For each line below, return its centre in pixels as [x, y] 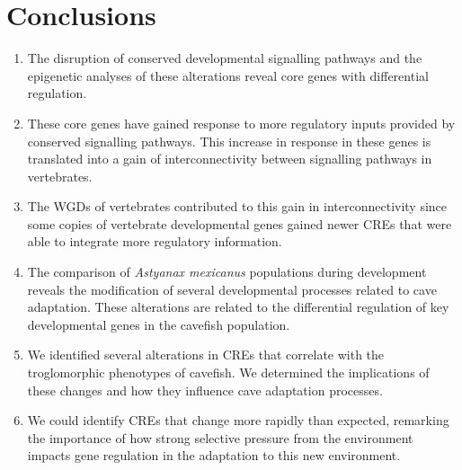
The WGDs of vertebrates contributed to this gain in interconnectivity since [237, 206]
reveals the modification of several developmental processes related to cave [232, 289]
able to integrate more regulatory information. [155, 241]
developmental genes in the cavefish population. [159, 324]
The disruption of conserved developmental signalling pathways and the [225, 58]
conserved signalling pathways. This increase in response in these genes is [229, 141]
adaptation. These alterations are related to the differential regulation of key [238, 307]
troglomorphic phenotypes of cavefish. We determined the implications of [228, 372]
